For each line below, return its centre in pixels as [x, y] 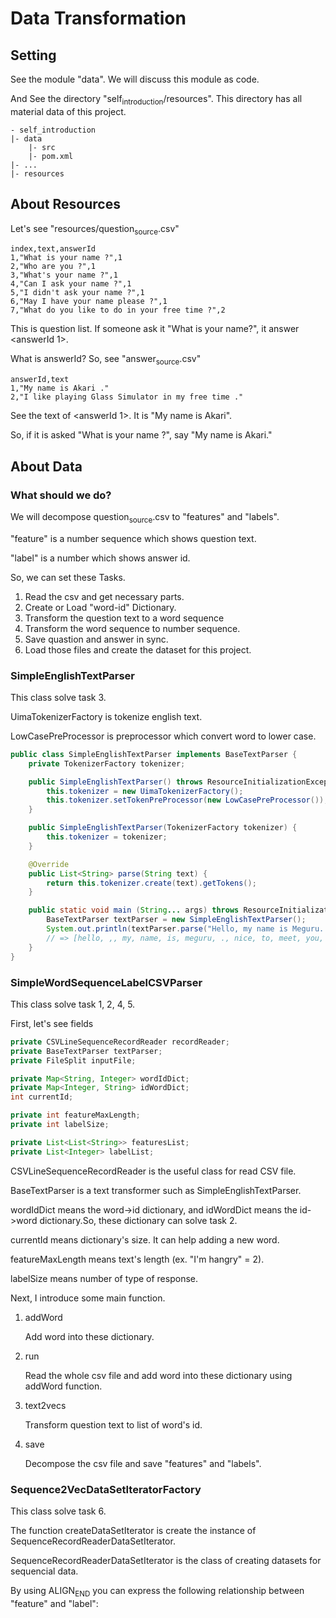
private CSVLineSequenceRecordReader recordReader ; [120, 1042]
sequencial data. [44, 1571]
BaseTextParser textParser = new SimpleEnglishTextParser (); [176, 920]
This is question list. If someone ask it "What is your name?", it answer [155, 329]
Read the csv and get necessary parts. [104, 596]
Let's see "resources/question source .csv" [95, 229]
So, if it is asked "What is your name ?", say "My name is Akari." [141, 435]
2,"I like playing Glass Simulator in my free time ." [127, 397]
